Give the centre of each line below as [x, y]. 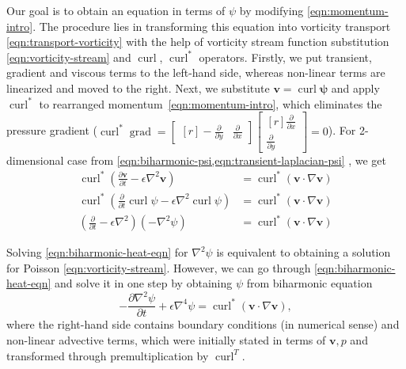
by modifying [271, 10]
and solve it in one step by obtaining [144, 283]
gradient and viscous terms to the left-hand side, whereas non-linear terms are [196, 72]
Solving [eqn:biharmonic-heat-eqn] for [97, 252]
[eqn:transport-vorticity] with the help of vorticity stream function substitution [198, 42]
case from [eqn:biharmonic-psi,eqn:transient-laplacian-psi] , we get [227, 160]
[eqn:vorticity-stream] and [69, 57]
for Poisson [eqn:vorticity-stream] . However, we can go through [159, 267]
